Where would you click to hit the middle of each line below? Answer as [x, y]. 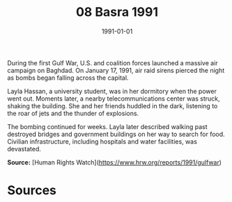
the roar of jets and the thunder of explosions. [73, 113]
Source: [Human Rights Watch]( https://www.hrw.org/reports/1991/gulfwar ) [114, 162]
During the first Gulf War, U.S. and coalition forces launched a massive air [113, 62]
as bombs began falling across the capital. [68, 78]
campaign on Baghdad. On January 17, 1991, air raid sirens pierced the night [116, 70]
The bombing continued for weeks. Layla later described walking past [107, 126]
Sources [32, 191]
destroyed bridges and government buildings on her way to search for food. [116, 134]
